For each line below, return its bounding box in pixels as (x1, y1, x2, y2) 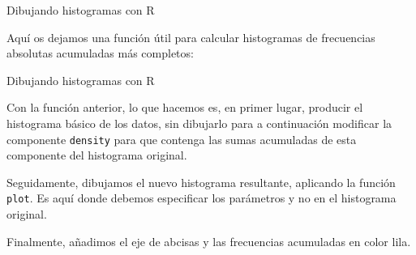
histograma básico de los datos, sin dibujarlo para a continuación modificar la (6, 114, 392, 131)
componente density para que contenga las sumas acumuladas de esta (6, 130, 357, 147)
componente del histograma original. (6, 147, 187, 164)
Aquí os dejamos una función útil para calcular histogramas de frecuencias (6, 28, 375, 45)
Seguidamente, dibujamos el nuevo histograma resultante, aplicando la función (6, 173, 396, 190)
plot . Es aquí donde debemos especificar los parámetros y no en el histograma (6, 189, 397, 206)
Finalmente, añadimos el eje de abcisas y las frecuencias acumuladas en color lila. (6, 232, 411, 249)
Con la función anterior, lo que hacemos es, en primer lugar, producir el (6, 99, 363, 116)
